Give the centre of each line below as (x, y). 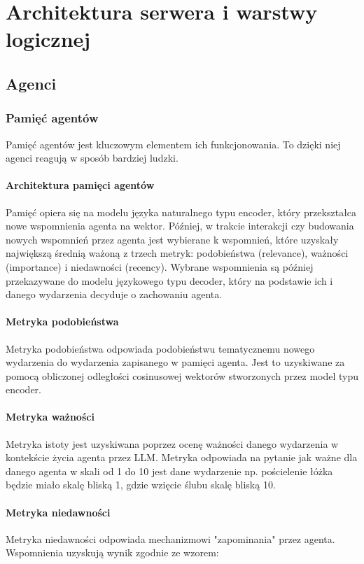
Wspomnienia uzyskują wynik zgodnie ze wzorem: (112, 552)
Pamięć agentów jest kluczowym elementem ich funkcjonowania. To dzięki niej (173, 144)
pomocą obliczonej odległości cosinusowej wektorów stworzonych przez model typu (182, 375)
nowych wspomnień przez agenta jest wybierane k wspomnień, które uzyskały (172, 239)
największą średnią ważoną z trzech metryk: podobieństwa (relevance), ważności (177, 253)
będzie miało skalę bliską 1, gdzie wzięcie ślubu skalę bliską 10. (141, 485)
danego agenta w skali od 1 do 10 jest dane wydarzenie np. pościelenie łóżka (169, 471)
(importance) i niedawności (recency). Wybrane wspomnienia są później (160, 266)
